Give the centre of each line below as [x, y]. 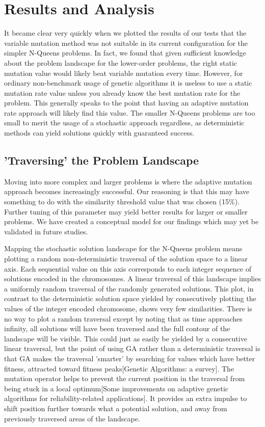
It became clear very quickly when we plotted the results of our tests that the [125, 33]
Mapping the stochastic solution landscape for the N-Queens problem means [123, 248]
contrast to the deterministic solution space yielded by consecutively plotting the [130, 298]
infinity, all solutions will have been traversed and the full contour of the [117, 328]
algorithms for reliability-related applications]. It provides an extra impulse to [126, 398]
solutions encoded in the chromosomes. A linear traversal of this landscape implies [132, 278]
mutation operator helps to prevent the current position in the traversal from [125, 378]
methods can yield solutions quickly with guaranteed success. [99, 133]
